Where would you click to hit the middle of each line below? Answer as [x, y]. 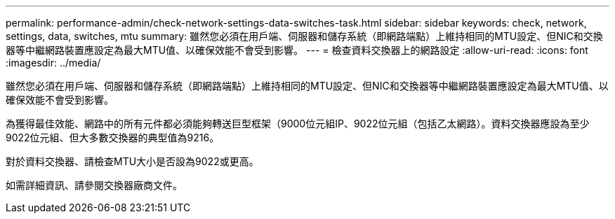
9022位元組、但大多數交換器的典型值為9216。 [113, 137]
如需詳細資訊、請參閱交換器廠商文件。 [94, 185]
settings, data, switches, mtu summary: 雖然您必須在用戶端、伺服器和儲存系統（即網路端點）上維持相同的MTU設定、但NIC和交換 [304, 36]
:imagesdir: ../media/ [53, 63]
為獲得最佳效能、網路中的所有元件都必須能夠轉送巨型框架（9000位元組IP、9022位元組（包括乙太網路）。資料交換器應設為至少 [298, 123]
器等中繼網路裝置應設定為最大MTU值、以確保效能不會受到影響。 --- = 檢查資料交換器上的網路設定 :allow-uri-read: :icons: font [297, 50]
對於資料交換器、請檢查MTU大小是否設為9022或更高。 [132, 161]
